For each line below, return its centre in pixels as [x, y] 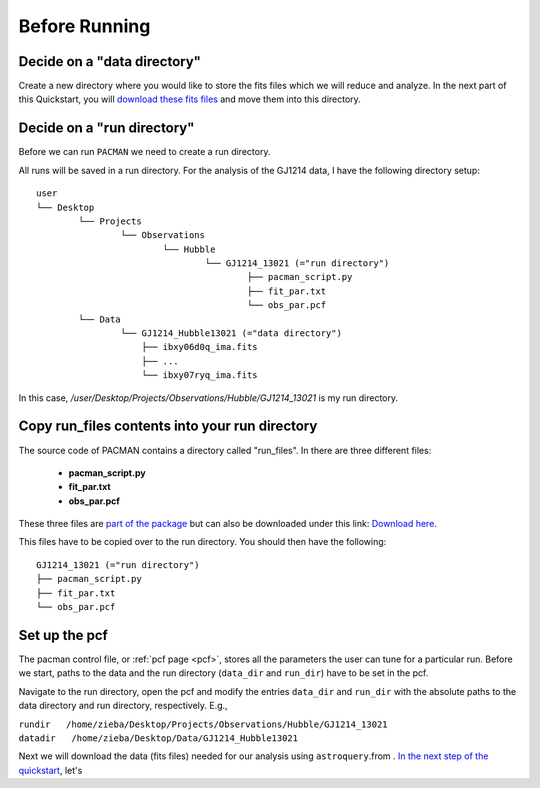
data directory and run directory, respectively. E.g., [123, 706]
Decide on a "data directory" [110, 61]
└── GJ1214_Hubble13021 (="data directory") [231, 333]
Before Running [84, 26]
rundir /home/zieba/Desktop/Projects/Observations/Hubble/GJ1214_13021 [203, 724]
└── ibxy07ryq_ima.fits [200, 375]
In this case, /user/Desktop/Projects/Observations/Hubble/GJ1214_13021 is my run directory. [208, 397]
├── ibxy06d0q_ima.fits [200, 347]
